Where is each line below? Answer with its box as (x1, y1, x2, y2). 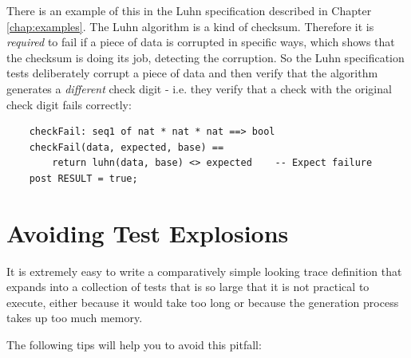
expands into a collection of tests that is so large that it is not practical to (6, 278, 370, 295)
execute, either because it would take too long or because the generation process (6, 293, 399, 310)
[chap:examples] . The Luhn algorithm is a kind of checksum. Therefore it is (6, 18, 374, 34)
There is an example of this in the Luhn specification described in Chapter (6, 2, 372, 18)
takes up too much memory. (6, 309, 143, 326)
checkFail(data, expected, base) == (29, 141, 224, 153)
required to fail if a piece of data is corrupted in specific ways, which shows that (6, 33, 395, 50)
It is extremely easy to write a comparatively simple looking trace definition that (6, 262, 402, 279)
